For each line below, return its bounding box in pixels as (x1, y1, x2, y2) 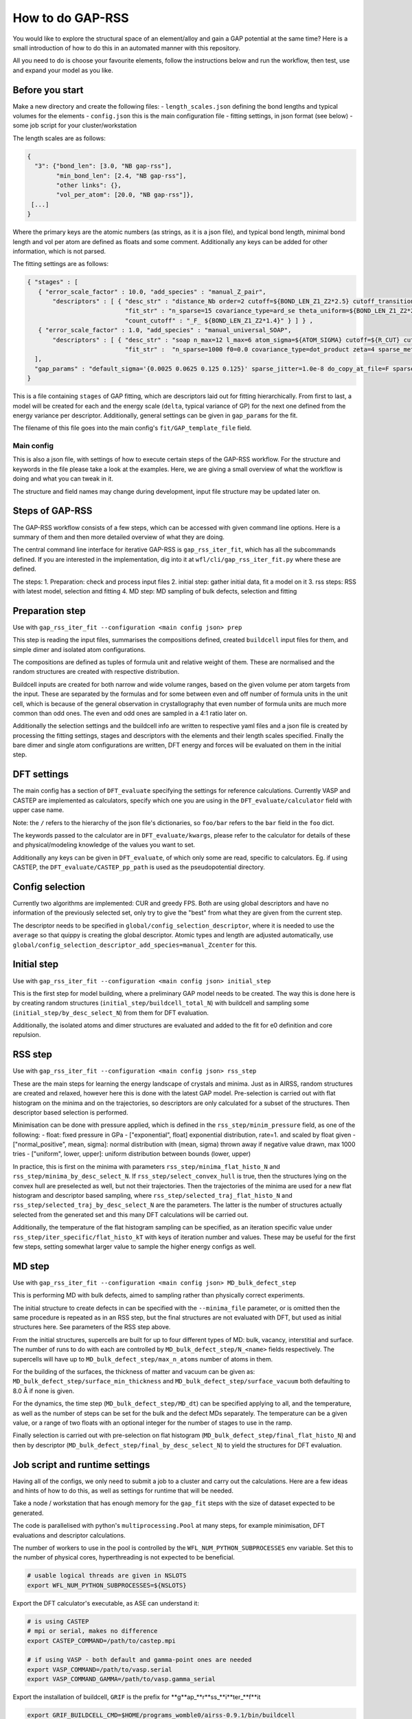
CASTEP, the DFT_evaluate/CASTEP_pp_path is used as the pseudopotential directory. (12, 863, 266, 871)
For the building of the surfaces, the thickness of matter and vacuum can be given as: (12, 1368, 255, 1376)
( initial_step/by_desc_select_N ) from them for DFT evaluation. (12, 1008, 209, 1017)
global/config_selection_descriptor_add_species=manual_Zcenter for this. (12, 941, 257, 949)
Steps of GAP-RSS (12, 505, 93, 517)
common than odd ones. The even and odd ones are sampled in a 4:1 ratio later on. (12, 709, 248, 717)
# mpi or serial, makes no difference (27, 1627, 158, 1635)
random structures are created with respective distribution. (12, 668, 180, 676)
